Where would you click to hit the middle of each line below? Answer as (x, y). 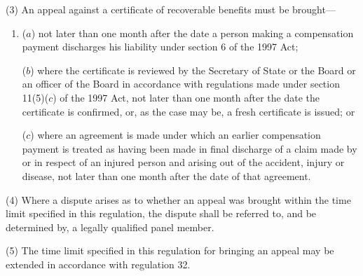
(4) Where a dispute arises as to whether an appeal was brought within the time (178, 199)
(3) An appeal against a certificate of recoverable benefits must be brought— (171, 9)
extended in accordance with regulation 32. (98, 264)
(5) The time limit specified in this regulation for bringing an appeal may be (170, 250)
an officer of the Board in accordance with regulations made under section (181, 84)
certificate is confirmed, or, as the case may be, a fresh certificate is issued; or (189, 111)
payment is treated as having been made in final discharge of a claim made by (190, 148)
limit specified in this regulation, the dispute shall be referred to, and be (161, 213)
